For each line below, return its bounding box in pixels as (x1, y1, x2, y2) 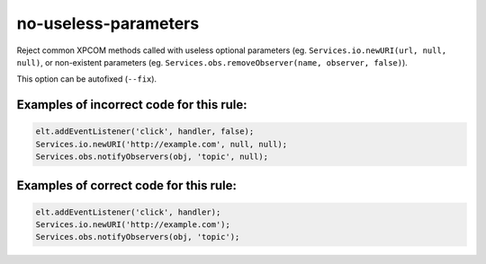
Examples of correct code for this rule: (16, 178, 238, 193)
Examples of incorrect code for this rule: (16, 97, 247, 112)
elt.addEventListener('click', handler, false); (35, 127, 255, 136)
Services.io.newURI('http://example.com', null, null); (35, 139, 288, 149)
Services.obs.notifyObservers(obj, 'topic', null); (35, 152, 269, 162)
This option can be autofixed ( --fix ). (16, 74, 157, 84)
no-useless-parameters (16, 13, 200, 33)
